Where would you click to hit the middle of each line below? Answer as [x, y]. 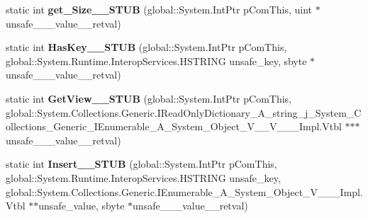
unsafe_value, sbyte [82, 206]
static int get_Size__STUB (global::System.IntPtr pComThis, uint [159, 9]
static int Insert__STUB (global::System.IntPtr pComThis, [141, 164]
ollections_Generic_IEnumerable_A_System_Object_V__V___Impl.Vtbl [174, 126]
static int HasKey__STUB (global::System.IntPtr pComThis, [146, 47]
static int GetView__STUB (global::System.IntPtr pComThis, [149, 98]
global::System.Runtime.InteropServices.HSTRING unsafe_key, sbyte [156, 61]
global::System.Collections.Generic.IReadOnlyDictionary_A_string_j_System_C [184, 112]
